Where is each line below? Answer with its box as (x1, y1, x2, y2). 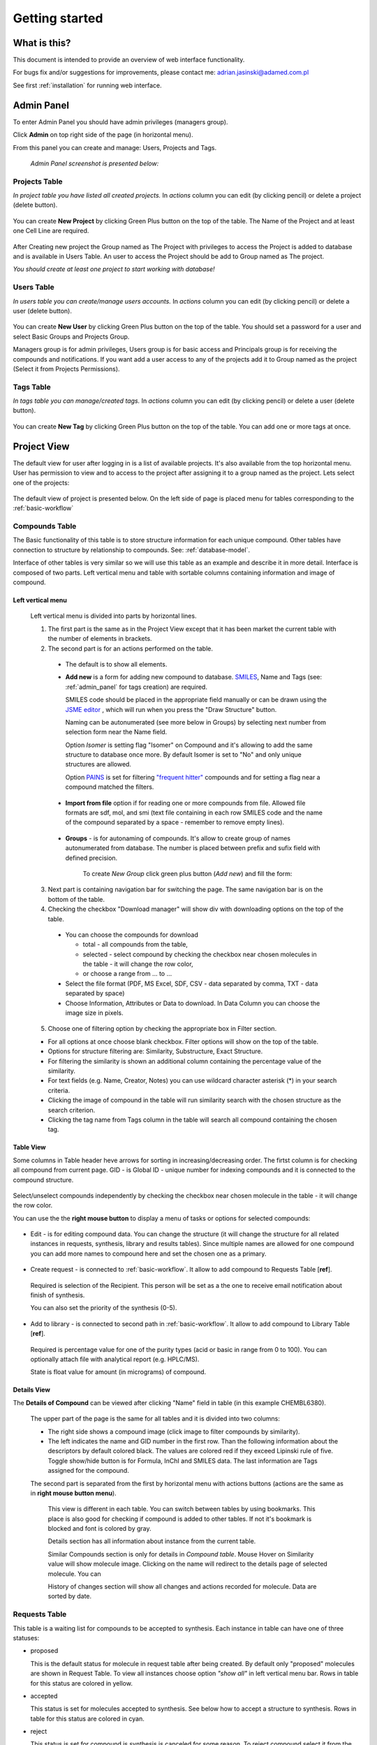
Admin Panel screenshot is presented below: (30, 159, 159, 168)
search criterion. (47, 1106, 96, 1114)
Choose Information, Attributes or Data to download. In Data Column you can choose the (65, 999, 320, 1007)
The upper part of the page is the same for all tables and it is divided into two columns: (30, 1414, 281, 1423)
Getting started (13, 10, 103, 26)
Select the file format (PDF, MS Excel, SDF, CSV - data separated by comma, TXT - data (65, 979, 318, 988)
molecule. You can (47, 1569, 101, 1577)
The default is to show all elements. (65, 660, 168, 668)
